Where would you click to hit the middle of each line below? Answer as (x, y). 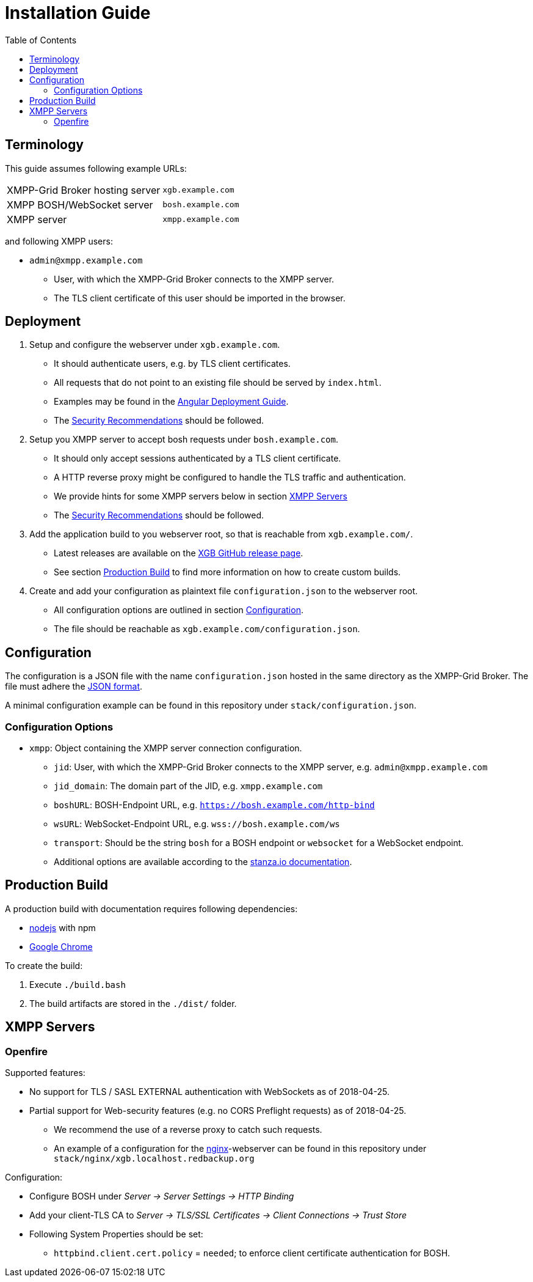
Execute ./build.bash (78, 984)
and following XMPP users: (59, 241)
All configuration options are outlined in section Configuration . (179, 610)
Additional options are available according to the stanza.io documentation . (203, 862)
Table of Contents (41, 40)
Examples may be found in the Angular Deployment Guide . (171, 402)
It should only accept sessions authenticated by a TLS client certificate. (198, 459)
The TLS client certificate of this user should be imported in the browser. (200, 298)
